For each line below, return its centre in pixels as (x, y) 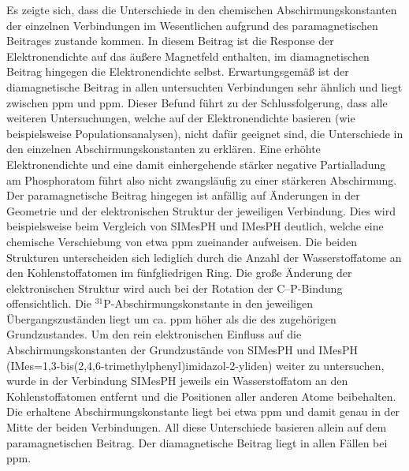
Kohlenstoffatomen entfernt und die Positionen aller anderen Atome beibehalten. (201, 396)
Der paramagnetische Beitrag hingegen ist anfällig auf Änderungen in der (183, 195)
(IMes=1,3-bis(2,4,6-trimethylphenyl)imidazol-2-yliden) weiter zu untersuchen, (195, 365)
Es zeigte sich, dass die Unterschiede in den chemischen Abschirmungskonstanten (202, 9)
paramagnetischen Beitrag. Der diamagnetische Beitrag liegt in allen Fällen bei (197, 442)
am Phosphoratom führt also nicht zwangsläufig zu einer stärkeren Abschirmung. (202, 179)
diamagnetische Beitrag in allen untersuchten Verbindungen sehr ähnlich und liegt (204, 86)
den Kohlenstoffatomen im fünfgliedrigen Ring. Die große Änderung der (179, 273)
